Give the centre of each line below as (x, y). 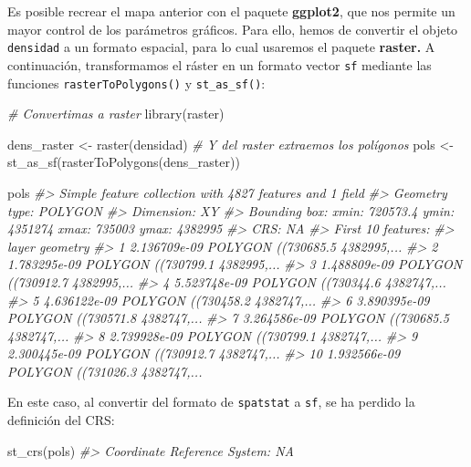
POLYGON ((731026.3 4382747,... (105, 371)
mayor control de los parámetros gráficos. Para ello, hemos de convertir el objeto (233, 29)
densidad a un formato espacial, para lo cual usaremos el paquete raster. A (221, 47)
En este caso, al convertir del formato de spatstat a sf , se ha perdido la (211, 402)
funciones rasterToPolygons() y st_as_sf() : (136, 83)
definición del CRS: (61, 420)
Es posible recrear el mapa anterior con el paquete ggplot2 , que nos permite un (231, 11)
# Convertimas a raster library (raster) (116, 114)
